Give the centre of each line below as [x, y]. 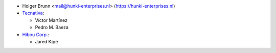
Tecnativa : [33, 13]
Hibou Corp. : [36, 34]
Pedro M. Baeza [52, 28]
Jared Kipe [47, 41]
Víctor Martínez [51, 20]
